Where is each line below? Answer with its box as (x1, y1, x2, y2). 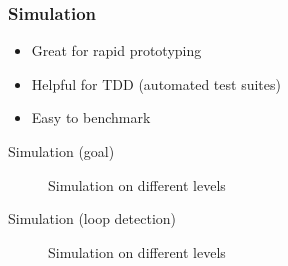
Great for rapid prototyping (31, 40, 202, 61)
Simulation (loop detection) (8, 208, 177, 229)
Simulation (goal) (8, 141, 115, 161)
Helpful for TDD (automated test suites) (31, 73, 281, 94)
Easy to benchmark (31, 107, 151, 128)
